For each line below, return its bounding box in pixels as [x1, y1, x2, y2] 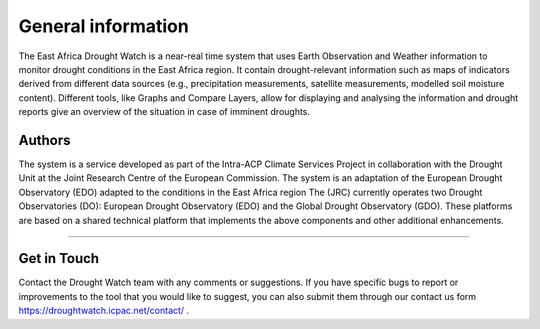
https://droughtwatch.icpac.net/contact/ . [18, 305, 190, 317]
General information [18, 15, 189, 37]
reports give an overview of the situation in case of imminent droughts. [18, 106, 310, 118]
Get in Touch [18, 250, 100, 267]
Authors [18, 131, 71, 149]
